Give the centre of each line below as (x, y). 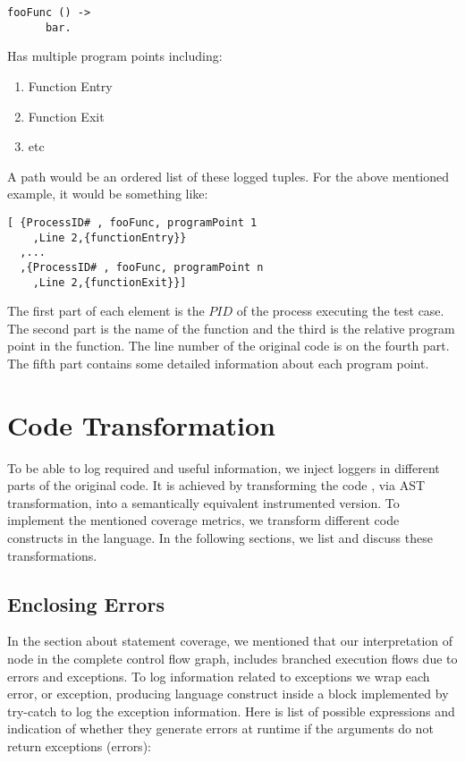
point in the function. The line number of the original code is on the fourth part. (228, 346)
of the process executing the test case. (340, 311)
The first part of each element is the (106, 311)
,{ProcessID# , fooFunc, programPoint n (142, 267)
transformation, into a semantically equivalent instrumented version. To (203, 502)
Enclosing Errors (86, 603)
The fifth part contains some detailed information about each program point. (218, 363)
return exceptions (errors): (79, 745)
